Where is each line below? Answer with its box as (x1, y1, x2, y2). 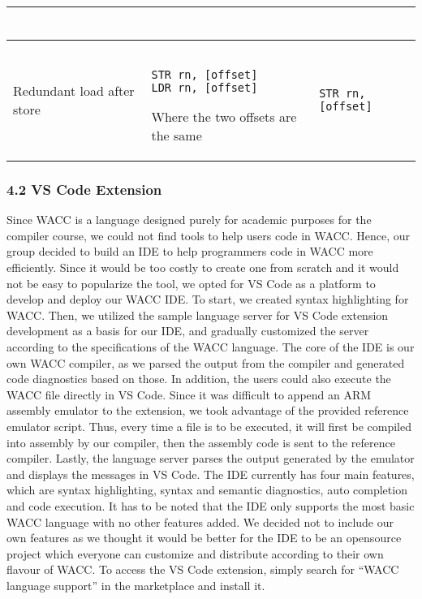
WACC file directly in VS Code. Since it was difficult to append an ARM (6, 386, 372, 403)
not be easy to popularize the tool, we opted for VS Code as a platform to (6, 274, 376, 291)
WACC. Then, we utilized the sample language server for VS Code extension (6, 306, 389, 323)
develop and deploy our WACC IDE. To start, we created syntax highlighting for (6, 291, 409, 308)
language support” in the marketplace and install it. (6, 576, 265, 593)
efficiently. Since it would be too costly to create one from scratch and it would (6, 259, 399, 275)
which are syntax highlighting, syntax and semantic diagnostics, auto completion (6, 481, 407, 498)
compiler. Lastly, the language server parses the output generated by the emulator (6, 450, 415, 467)
